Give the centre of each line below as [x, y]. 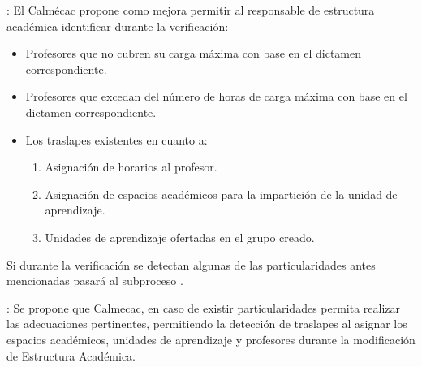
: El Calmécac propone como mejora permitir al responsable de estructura [191, 10]
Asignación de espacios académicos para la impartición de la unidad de [221, 194]
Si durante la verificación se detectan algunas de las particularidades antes [191, 264]
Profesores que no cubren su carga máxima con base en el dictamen [194, 53]
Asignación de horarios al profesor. [131, 167]
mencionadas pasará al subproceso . [95, 281]
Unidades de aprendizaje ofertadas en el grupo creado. [180, 237]
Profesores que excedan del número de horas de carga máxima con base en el [216, 96]
